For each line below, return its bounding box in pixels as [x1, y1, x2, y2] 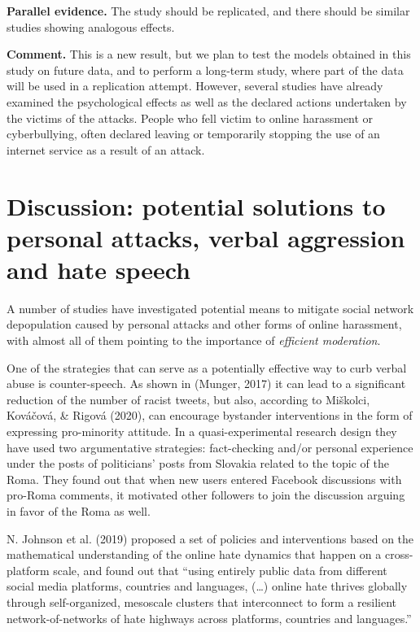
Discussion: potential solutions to [7, 189, 386, 222]
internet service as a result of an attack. [7, 141, 205, 158]
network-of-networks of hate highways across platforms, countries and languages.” [7, 609, 412, 626]
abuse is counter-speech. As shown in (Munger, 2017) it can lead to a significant [7, 375, 406, 392]
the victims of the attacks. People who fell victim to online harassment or [7, 109, 374, 126]
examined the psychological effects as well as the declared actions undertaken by [7, 93, 407, 110]
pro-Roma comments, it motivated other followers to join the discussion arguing [7, 486, 405, 503]
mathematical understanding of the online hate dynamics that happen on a [7, 546, 382, 563]
